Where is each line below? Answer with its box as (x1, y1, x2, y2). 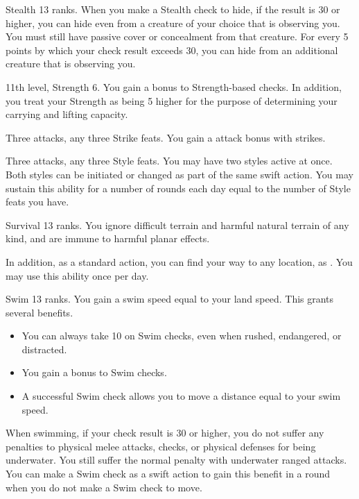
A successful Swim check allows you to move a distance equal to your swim (21, 389, 341, 403)
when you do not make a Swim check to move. (6, 480, 202, 494)
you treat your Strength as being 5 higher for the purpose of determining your (6, 93, 338, 108)
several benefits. (6, 305, 73, 319)
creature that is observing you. (6, 56, 136, 71)
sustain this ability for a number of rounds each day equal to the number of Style (6, 180, 351, 195)
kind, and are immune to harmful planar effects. (6, 231, 210, 246)
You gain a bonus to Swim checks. (21, 365, 167, 380)
